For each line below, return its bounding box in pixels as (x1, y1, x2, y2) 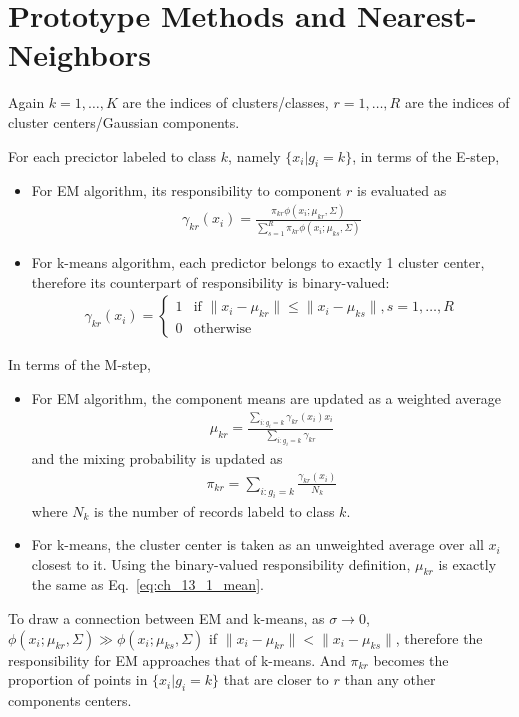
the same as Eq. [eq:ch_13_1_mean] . (31, 574, 264, 595)
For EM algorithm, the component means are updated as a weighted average (31, 387, 502, 408)
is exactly (438, 553, 497, 574)
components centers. (8, 690, 132, 711)
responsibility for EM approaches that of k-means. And (8, 649, 346, 670)
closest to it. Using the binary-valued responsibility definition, (31, 553, 411, 574)
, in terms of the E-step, (352, 145, 500, 166)
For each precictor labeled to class (8, 145, 217, 166)
